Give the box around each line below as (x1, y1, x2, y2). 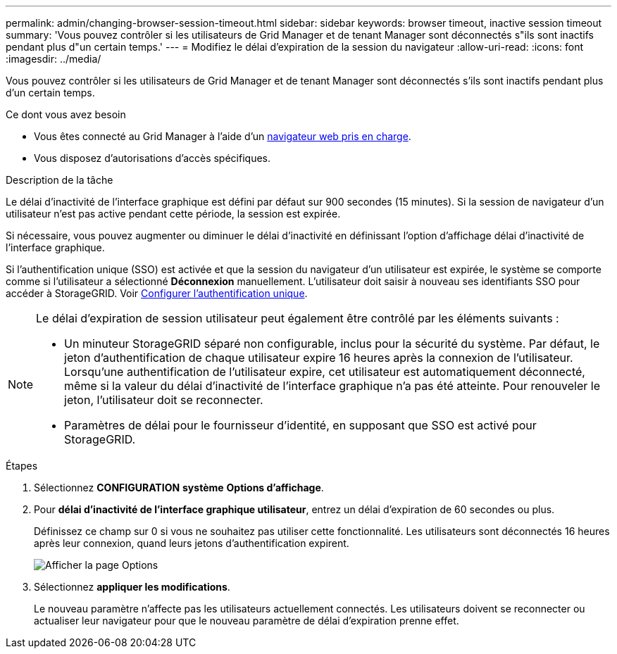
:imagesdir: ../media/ (6, 53, 101, 65)
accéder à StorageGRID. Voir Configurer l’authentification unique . (6, 287, 308, 299)
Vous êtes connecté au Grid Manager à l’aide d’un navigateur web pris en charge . (34, 130, 411, 142)
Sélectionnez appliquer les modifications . (34, 581, 230, 593)
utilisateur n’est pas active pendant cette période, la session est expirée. (6, 208, 341, 220)
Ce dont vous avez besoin (6, 108, 126, 120)
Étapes (6, 460, 38, 472)
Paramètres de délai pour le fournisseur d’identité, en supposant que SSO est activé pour (64, 418, 537, 432)
